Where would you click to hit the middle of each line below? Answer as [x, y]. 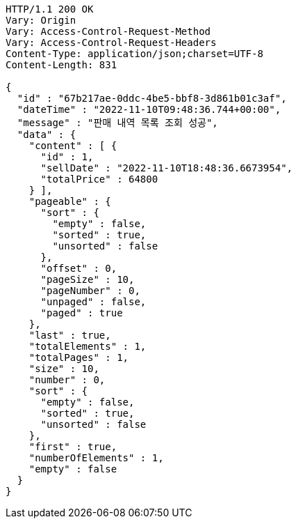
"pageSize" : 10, [88, 279]
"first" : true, [73, 447]
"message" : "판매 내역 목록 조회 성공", [117, 123]
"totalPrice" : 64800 [99, 179]
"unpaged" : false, [93, 302]
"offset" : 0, [79, 268]
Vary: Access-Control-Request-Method [108, 31]
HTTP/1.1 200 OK [50, 9]
